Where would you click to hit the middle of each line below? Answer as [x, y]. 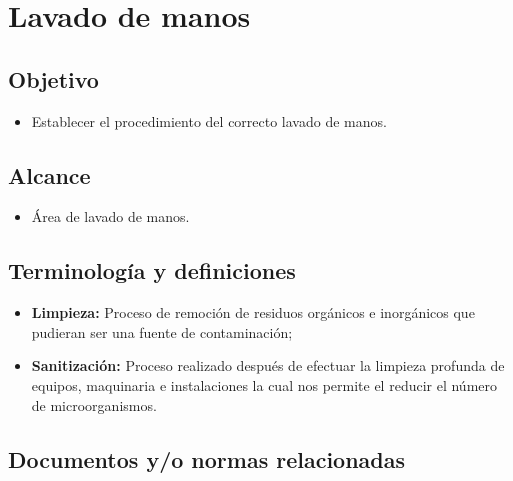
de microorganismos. [94, 404]
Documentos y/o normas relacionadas [207, 458]
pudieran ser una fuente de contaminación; [162, 331]
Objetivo [53, 78]
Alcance [49, 174]
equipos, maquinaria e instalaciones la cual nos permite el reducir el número [264, 384]
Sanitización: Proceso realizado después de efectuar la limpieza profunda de [268, 365]
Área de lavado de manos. [110, 216]
